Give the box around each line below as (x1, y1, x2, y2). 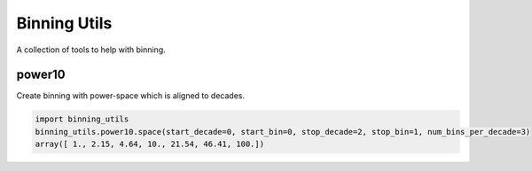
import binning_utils (35, 114, 129, 124)
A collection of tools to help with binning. (16, 44, 166, 55)
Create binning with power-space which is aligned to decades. (16, 90, 246, 101)
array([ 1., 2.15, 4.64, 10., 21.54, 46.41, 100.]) (35, 139, 265, 150)
